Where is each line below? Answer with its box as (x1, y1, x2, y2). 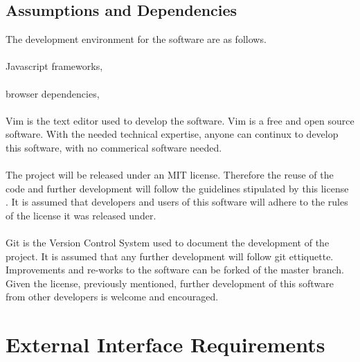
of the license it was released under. (6, 208, 156, 222)
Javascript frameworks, (6, 59, 103, 73)
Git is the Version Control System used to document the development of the (6, 235, 330, 250)
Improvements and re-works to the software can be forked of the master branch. (6, 262, 344, 277)
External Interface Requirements (6, 330, 325, 359)
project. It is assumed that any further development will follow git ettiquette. (6, 248, 334, 263)
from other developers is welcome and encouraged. (6, 289, 219, 304)
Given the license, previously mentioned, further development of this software (6, 275, 334, 290)
